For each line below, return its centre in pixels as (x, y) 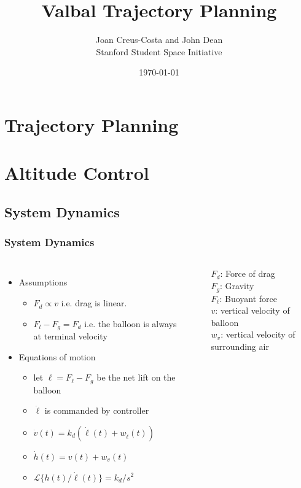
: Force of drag (248, 273)
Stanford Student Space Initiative (159, 51)
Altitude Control (77, 173)
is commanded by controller (97, 410)
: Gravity (237, 286)
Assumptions (43, 282)
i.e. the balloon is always (131, 323)
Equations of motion (57, 356)
